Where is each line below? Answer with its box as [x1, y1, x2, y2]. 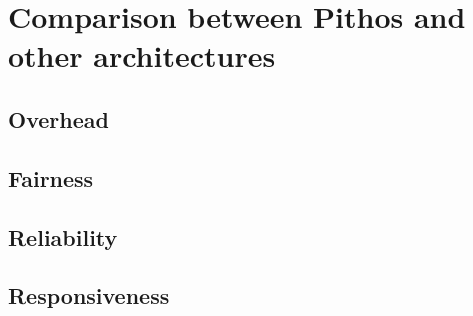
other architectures [8, 35, 276, 76]
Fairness [8, 162, 94, 193]
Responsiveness [8, 280, 170, 311]
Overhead [8, 103, 109, 134]
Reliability [8, 221, 118, 252]
